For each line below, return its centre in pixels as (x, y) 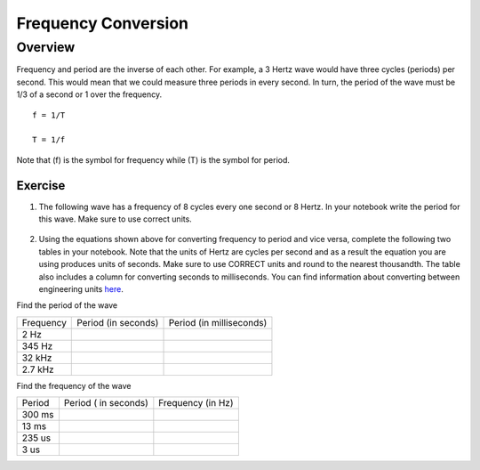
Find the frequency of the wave (74, 385)
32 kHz (37, 358)
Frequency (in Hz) (196, 403)
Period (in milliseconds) (218, 322)
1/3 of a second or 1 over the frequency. (89, 94)
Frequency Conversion (103, 23)
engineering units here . (81, 288)
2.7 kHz (38, 369)
